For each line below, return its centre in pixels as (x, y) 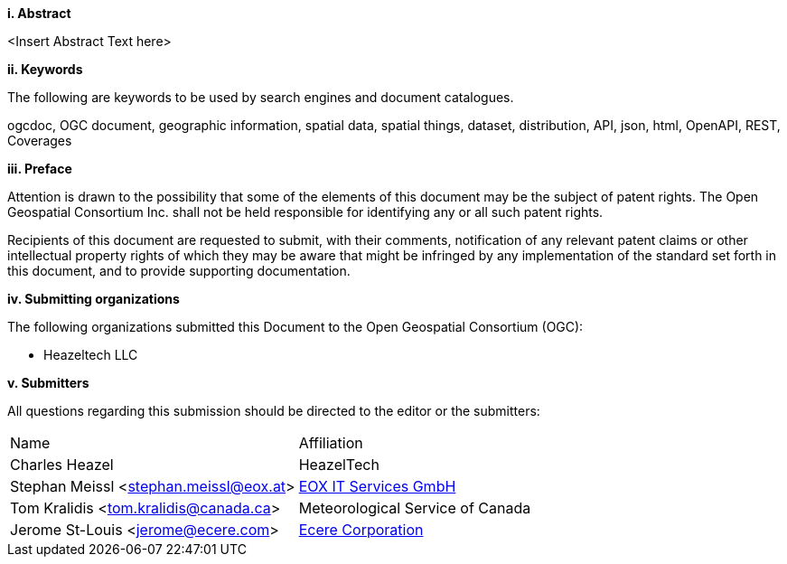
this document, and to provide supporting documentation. (179, 271)
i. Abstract (39, 13)
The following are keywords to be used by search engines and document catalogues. (261, 97)
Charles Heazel (62, 465)
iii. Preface (40, 169)
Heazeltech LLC (91, 355)
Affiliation (331, 443)
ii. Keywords (45, 69)
